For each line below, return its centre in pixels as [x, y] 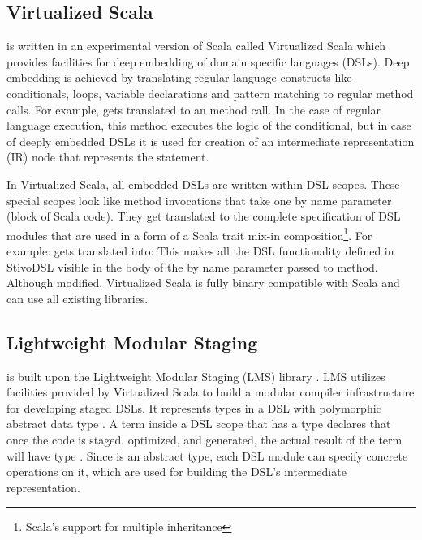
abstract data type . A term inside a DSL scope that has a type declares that [199, 424]
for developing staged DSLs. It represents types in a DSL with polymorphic [194, 407]
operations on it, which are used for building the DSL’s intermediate [177, 471]
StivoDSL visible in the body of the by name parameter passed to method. [192, 266]
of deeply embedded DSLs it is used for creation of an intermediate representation [211, 141]
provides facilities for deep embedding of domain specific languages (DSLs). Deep [208, 61]
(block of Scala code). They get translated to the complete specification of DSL [204, 216]
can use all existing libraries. [78, 298]
